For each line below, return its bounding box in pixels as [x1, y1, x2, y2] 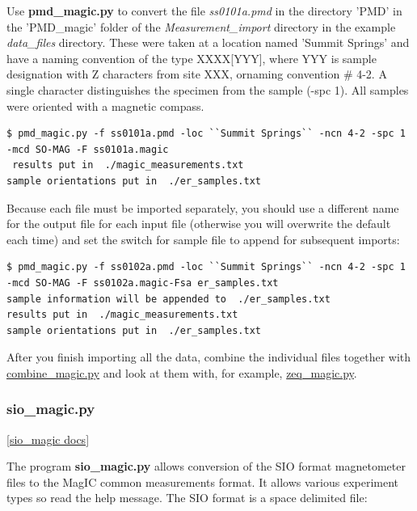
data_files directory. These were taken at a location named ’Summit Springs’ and [6, 34, 410, 51]
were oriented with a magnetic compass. [6, 97, 204, 114]
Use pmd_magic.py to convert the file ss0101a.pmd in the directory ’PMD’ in [6, 2, 402, 19]
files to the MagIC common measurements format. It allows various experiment [6, 473, 399, 490]
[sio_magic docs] [6, 430, 90, 447]
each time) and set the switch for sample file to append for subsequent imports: [6, 230, 400, 247]
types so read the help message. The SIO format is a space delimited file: [6, 489, 368, 506]
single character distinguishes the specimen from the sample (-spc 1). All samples [6, 81, 409, 98]
